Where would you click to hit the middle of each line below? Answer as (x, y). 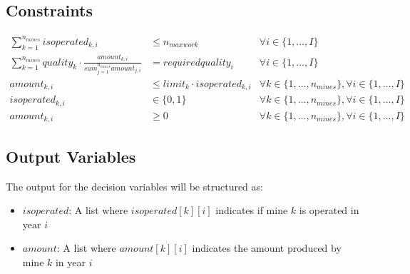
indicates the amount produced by (267, 248)
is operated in (329, 210)
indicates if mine (252, 210)
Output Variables (71, 156)
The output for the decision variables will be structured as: (134, 186)
